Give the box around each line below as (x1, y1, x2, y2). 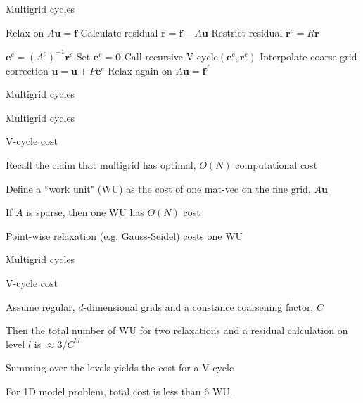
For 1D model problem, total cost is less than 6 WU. (6, 384, 233, 398)
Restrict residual (211, 25, 283, 39)
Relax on (6, 25, 44, 39)
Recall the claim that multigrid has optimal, (6, 158, 196, 172)
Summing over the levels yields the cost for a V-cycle (6, 360, 234, 375)
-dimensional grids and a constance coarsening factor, (83, 299, 314, 314)
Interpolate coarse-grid (260, 49, 357, 63)
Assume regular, (6, 299, 75, 314)
